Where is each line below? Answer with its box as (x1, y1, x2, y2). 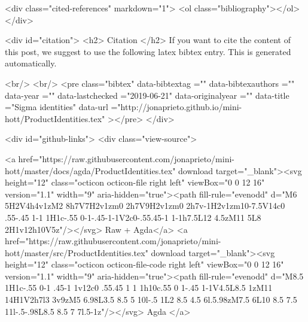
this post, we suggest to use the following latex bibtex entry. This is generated (5, 45, 291, 57)
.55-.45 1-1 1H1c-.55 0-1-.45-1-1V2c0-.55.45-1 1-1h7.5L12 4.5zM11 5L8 (5, 211, 261, 223)
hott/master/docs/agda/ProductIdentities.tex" (5, 164, 176, 177)
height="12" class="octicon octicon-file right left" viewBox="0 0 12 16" (5, 176, 265, 189)
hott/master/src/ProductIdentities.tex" (5, 246, 148, 259)
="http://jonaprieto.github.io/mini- (111, 101, 242, 113)
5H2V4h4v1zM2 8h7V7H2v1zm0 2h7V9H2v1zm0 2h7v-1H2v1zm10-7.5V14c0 (5, 199, 285, 212)
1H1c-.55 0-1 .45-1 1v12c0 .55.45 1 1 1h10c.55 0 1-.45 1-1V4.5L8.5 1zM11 (5, 281, 273, 294)
